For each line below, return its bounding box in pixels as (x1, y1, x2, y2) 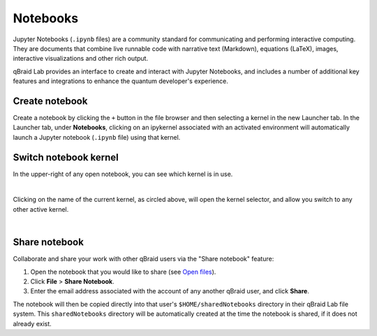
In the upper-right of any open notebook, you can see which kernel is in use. (13, 170, 233, 178)
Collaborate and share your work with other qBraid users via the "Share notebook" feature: (13, 255, 274, 263)
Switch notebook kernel (13, 151, 119, 163)
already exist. (13, 319, 52, 328)
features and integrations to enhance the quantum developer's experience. (13, 77, 228, 85)
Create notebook (13, 95, 88, 107)
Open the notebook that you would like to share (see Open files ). (30, 268, 216, 276)
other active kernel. (13, 205, 69, 213)
